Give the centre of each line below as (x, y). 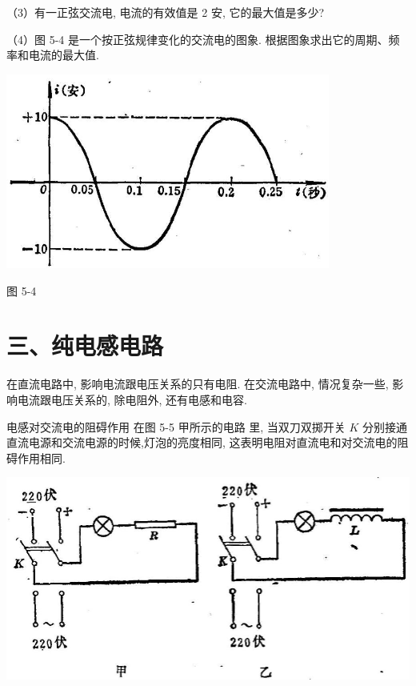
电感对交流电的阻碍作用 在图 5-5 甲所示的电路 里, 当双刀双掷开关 (176, 426)
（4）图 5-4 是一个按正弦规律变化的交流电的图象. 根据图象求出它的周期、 (198, 39)
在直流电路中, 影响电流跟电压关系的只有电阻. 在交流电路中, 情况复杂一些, (198, 384)
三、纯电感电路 (85, 345)
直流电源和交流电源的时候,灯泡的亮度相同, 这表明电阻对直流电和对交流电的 (202, 442)
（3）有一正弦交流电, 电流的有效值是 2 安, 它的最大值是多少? (166, 12)
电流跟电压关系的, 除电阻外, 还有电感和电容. (132, 399)
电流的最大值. (64, 55)
